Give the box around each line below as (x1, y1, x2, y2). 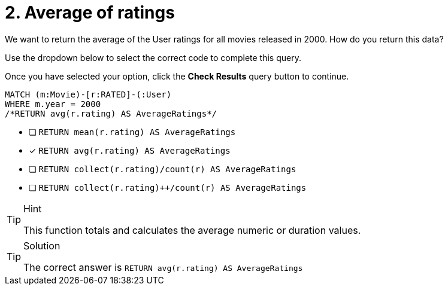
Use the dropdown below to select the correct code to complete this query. (5, 52, 301, 63)
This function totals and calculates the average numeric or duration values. (23, 224, 361, 236)
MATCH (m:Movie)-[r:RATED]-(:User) (5, 89, 172, 99)
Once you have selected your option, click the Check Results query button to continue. (5, 71, 349, 81)
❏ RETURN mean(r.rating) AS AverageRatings (29, 126, 236, 137)
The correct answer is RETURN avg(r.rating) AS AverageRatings (23, 261, 303, 273)
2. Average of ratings (5, 2, 175, 23)
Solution (23, 239, 60, 252)
